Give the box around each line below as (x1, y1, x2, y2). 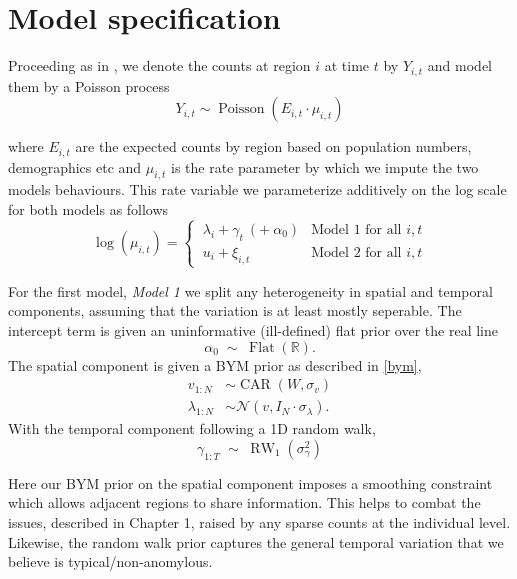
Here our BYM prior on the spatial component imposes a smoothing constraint (8, 472, 493, 493)
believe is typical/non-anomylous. (8, 551, 213, 572)
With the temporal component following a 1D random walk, (8, 418, 376, 439)
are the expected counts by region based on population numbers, (75, 136, 472, 157)
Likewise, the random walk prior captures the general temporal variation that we (8, 531, 504, 552)
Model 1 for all (311, 222, 402, 237)
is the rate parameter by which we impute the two (171, 156, 479, 177)
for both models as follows (8, 199, 169, 220)
